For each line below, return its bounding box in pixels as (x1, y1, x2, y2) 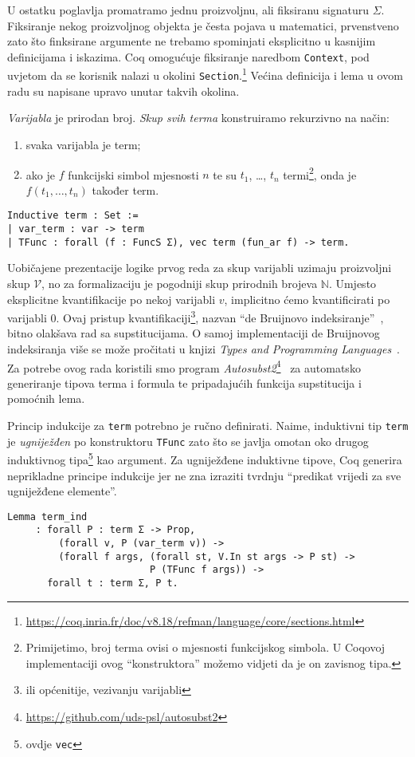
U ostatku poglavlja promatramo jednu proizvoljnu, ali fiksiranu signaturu (7, 2, 369, 18)
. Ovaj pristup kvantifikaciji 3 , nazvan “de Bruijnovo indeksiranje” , (56, 307, 384, 325)
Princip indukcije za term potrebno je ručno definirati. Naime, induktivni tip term (7, 417, 409, 433)
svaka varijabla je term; (25, 136, 141, 152)
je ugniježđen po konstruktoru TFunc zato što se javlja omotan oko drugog (7, 432, 369, 449)
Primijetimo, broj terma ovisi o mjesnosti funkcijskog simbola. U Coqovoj (25, 639, 386, 656)
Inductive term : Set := (7, 210, 139, 222)
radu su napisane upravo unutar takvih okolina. (7, 82, 240, 99)
